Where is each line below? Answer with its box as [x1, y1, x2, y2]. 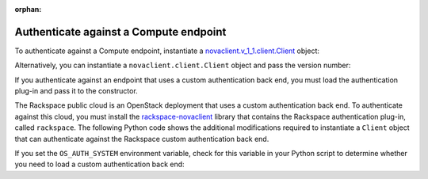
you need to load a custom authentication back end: [14, 159, 185, 169]
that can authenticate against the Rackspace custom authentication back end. [14, 134, 269, 143]
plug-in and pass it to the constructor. [14, 86, 138, 96]
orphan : [14, 5, 42, 13]
